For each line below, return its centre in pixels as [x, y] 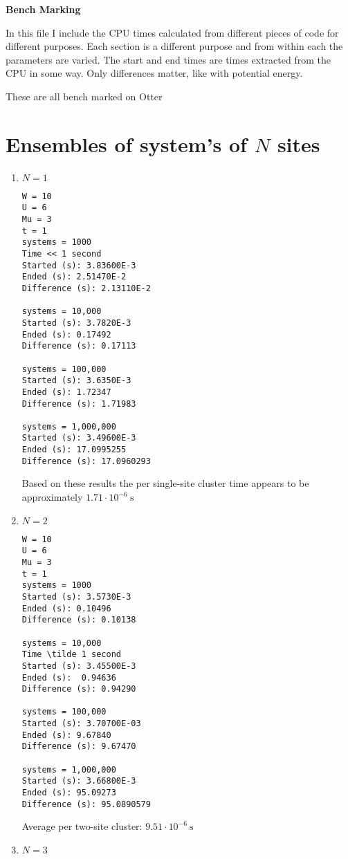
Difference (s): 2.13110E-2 [86, 288]
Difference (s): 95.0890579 [86, 804]
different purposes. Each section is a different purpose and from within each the [174, 46]
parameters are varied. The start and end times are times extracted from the [168, 59]
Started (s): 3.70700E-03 [81, 724]
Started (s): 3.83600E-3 [79, 265]
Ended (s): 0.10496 [66, 608]
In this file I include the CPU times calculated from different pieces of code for [172, 32]
